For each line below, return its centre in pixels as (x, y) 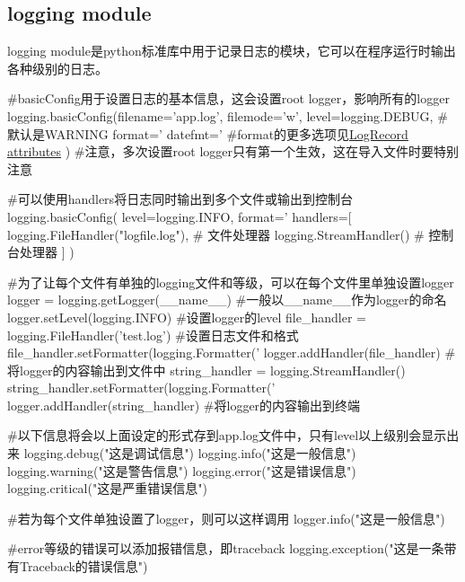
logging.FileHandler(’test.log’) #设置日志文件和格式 (153, 335)
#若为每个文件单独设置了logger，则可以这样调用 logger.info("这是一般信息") (226, 518)
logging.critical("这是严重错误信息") (107, 488)
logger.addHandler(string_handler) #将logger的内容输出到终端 (184, 405)
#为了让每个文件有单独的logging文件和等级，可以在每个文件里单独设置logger (231, 282)
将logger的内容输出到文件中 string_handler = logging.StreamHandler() (206, 370)
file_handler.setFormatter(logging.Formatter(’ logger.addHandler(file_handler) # (232, 353)
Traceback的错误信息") (83, 566)
